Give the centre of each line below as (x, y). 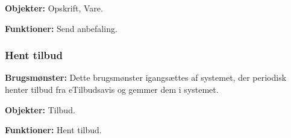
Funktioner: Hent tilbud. (53, 130)
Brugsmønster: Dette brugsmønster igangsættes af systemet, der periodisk (146, 77)
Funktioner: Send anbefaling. (61, 28)
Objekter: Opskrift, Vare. (54, 8)
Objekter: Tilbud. (40, 109)
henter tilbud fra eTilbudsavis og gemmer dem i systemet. (112, 89)
